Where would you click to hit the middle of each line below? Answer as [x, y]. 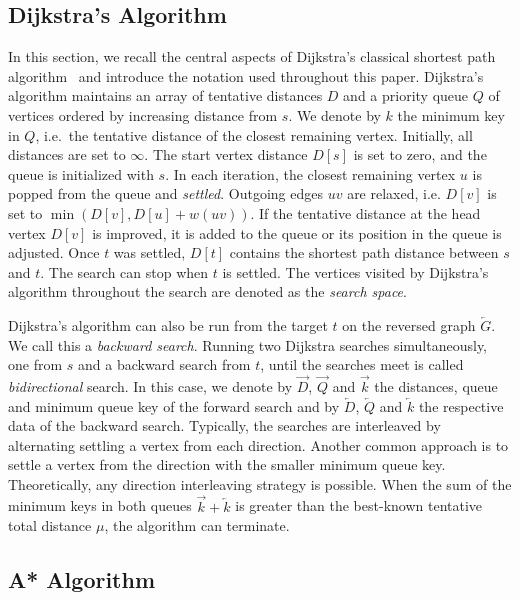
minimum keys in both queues [100, 505]
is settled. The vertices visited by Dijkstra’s [355, 271]
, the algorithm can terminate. [197, 525]
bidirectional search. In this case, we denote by [150, 385]
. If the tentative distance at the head [365, 212]
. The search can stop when [124, 271]
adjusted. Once [54, 252]
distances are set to [67, 154]
